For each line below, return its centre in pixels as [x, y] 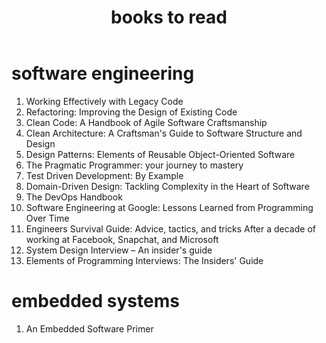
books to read [169, 17]
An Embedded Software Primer [89, 328]
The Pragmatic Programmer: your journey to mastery [134, 165]
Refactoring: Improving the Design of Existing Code [131, 112]
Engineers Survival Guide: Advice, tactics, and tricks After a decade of [170, 228]
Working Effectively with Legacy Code [104, 101]
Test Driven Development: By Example [104, 175]
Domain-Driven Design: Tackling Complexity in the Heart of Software [167, 186]
